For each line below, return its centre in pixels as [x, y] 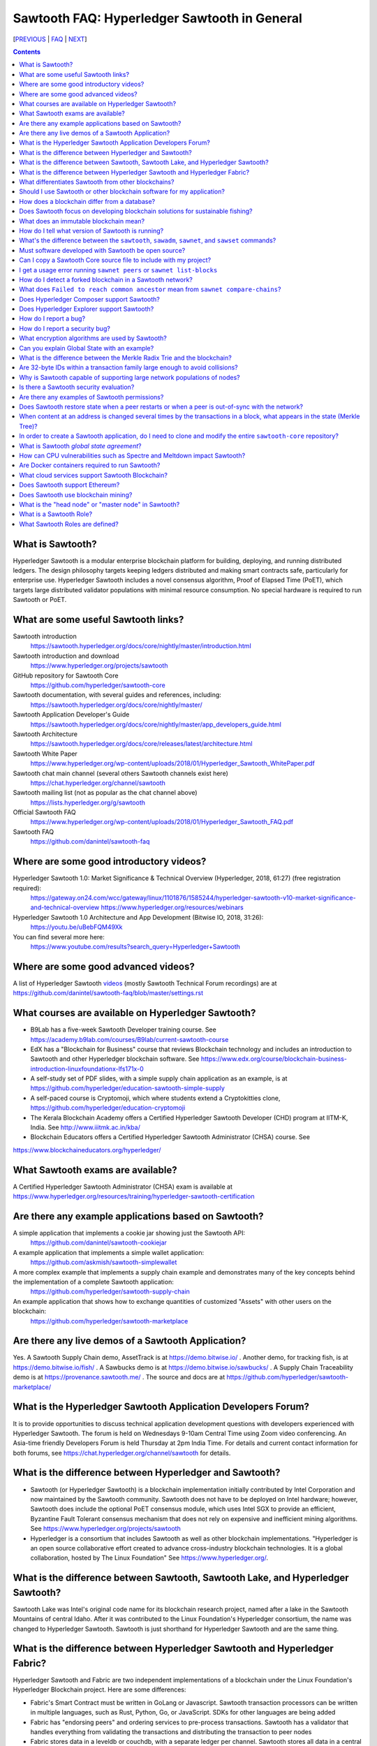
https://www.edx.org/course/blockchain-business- [274, 1059]
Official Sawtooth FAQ [44, 812]
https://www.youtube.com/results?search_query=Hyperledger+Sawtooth [135, 946]
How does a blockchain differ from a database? [87, 201]
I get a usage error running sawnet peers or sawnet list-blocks [118, 270]
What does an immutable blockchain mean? [82, 221]
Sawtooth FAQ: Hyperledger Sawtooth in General [158, 18]
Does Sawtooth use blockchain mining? [76, 494]
